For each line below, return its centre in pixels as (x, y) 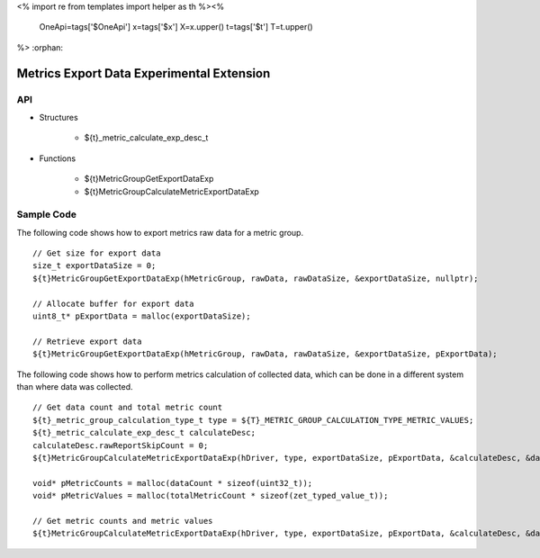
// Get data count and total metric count (128, 408)
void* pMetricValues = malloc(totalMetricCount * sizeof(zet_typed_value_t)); (211, 496)
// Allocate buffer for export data (113, 303)
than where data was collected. (75, 386)
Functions (58, 158)
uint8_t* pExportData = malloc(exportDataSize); (142, 316)
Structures (58, 117)
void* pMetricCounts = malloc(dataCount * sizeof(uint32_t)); (173, 483)
